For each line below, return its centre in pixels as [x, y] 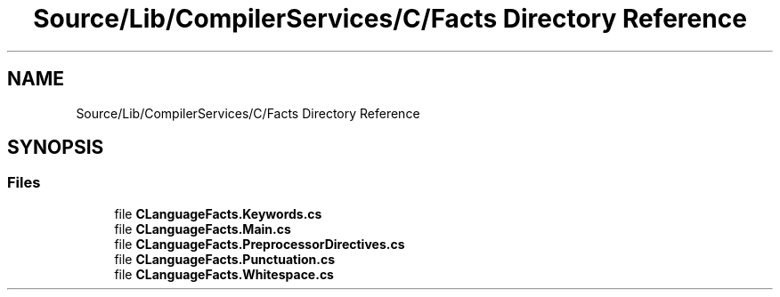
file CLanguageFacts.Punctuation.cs [225, 259]
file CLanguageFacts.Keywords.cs [218, 213]
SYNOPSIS [56, 148]
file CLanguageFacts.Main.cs [203, 229]
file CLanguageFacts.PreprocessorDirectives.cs [260, 244]
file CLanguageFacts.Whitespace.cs [224, 274]
